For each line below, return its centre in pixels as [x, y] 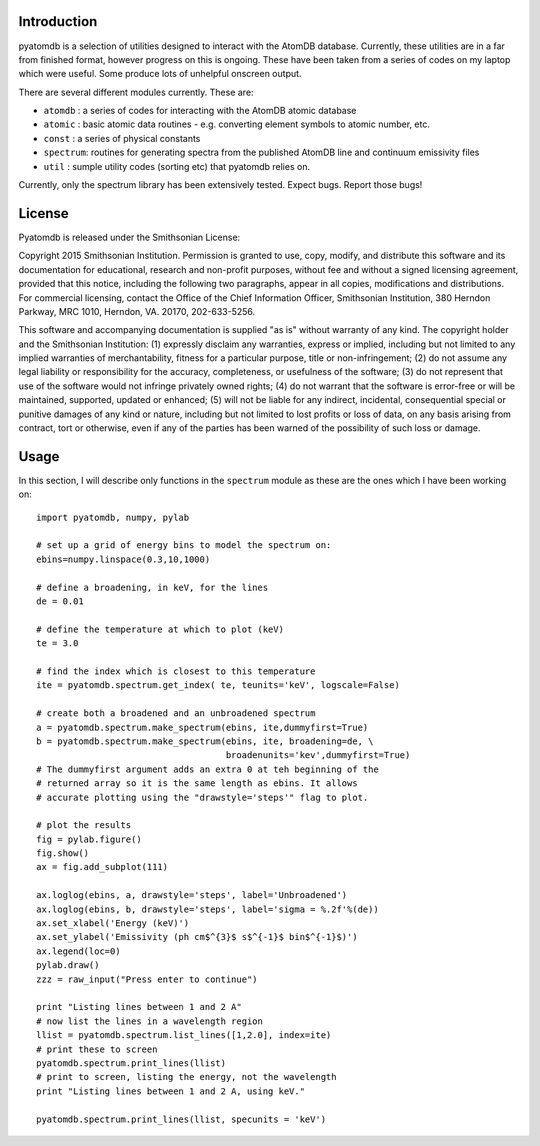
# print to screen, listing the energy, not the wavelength [186, 1077]
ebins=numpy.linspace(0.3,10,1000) [123, 559]
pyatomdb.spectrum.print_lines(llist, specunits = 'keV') [181, 1119]
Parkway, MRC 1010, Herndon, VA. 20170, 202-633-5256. [137, 311]
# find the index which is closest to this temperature [176, 671]
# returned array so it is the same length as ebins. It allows [197, 783]
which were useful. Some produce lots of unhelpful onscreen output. [160, 74]
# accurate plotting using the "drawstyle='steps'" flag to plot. [202, 797]
